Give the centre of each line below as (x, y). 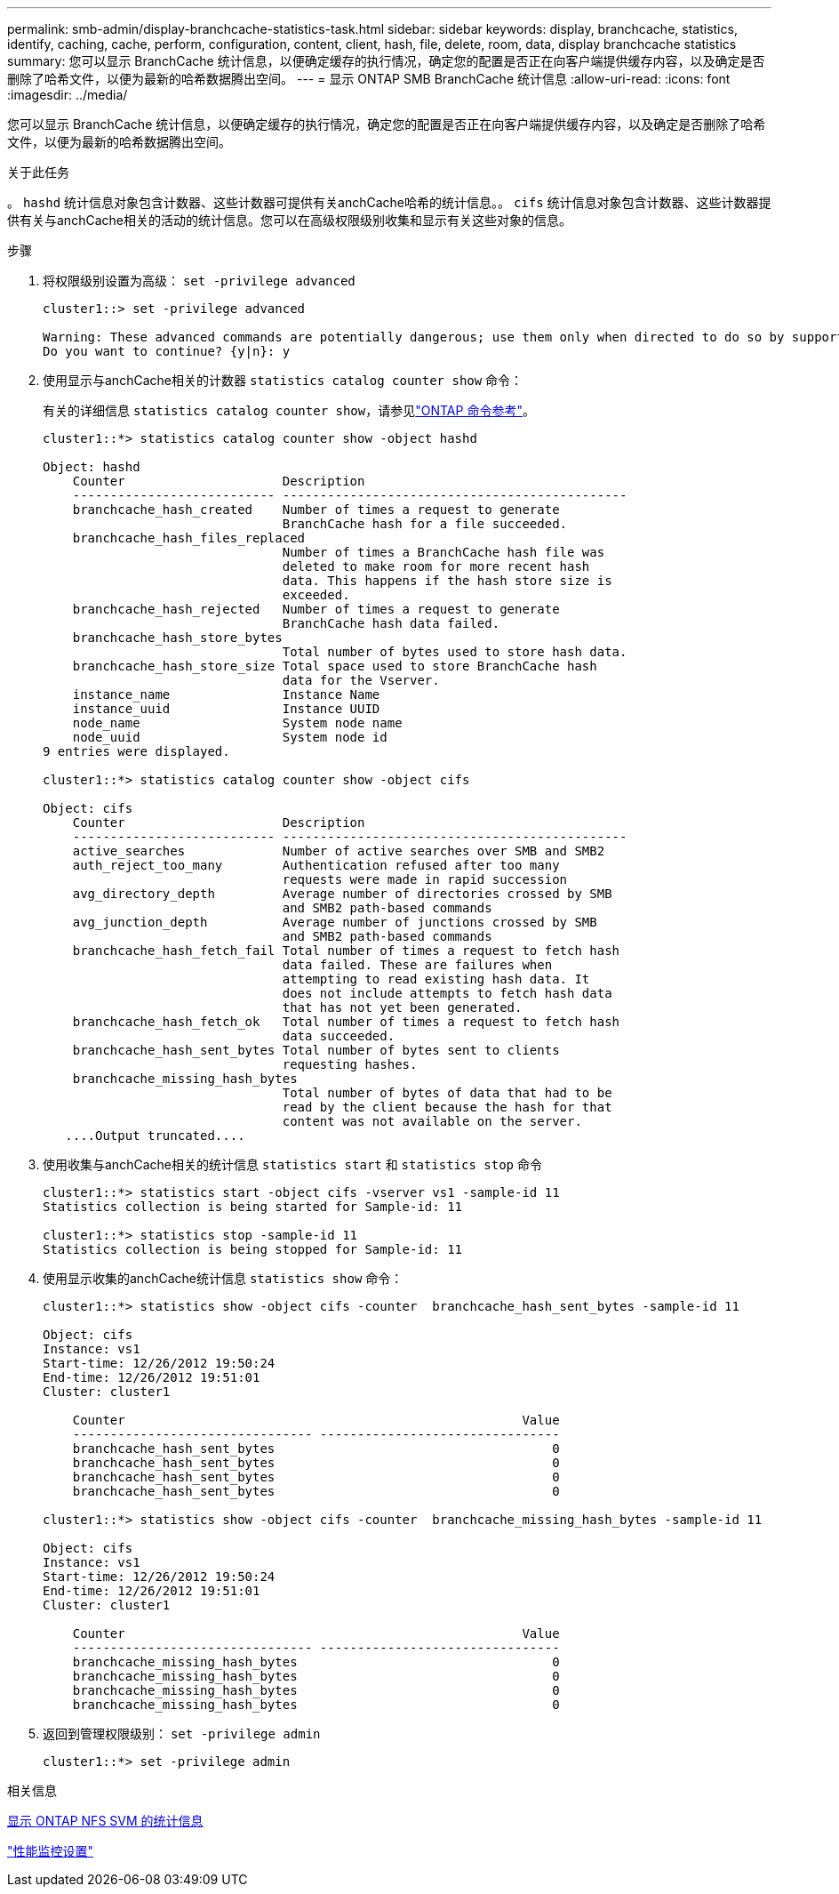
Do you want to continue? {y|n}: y (167, 351)
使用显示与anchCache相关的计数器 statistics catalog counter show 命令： (283, 380)
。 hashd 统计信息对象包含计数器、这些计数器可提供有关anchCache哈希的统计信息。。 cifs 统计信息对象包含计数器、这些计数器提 (389, 202)
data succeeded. (339, 1036)
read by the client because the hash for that (447, 1107)
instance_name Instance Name (226, 694)
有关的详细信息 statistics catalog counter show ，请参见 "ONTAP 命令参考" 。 (289, 410)
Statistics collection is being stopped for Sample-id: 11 (253, 1249)
